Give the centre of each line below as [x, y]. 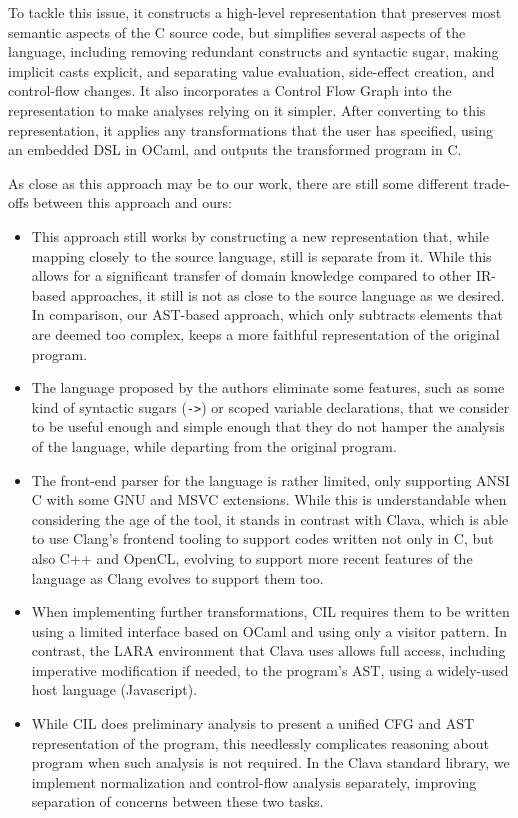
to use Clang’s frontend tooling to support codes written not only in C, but [262, 538]
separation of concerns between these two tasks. [177, 801]
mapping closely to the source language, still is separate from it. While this [261, 255]
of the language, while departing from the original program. [214, 445]
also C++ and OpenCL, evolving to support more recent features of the [252, 557]
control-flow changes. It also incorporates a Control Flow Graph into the [230, 90]
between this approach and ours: [132, 202]
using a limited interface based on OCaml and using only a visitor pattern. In [269, 630]
